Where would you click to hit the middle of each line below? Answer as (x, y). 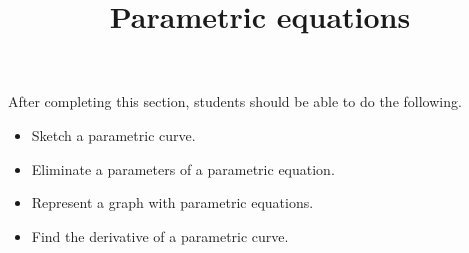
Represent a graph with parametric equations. (172, 202)
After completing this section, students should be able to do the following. (235, 101)
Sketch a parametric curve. (113, 134)
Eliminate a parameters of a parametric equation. (183, 168)
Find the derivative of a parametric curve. (160, 235)
